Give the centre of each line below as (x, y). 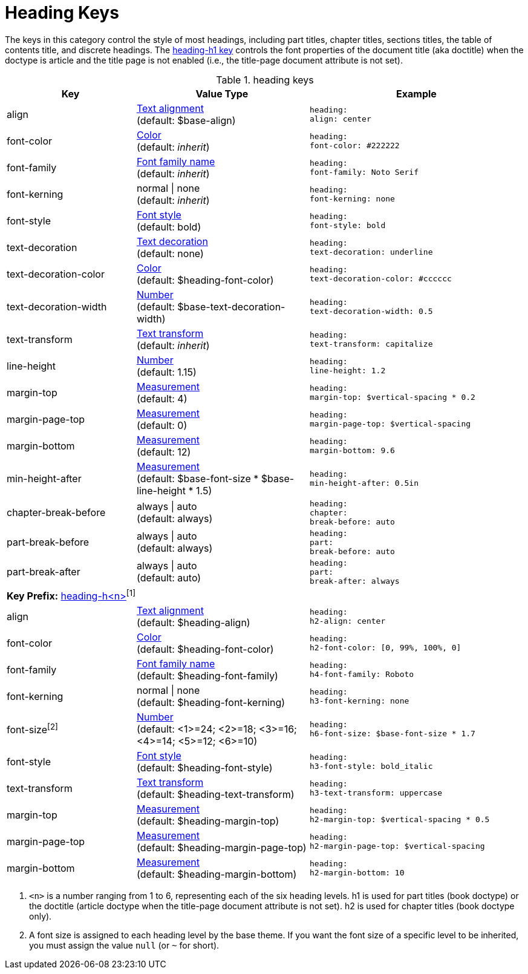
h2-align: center (347, 621)
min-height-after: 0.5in (364, 483)
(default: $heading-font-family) (207, 676)
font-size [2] (32, 729)
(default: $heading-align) (194, 623)
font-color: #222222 (354, 145)
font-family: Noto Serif (364, 172)
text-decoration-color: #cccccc (380, 278)
